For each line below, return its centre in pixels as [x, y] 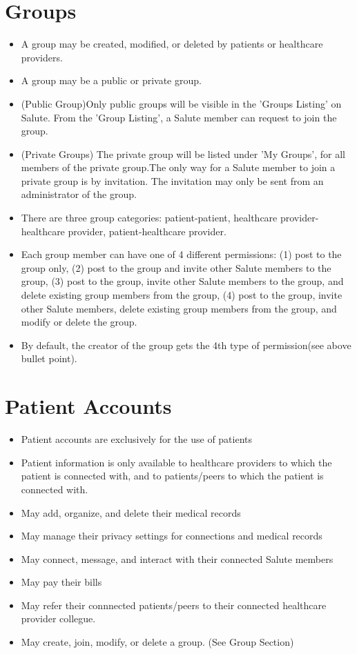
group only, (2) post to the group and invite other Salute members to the [176, 267]
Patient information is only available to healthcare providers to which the [176, 462]
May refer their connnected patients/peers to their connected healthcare [174, 605]
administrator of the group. [79, 194]
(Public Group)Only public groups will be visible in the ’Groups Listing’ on [181, 103]
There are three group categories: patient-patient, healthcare [149, 218]
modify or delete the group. [79, 322]
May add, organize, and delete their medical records [131, 512]
